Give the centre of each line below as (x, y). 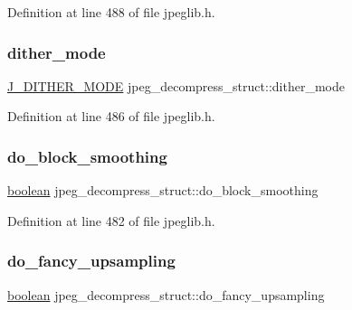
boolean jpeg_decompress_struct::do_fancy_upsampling (166, 294)
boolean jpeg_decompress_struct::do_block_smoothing (163, 190)
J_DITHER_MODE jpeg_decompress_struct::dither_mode (176, 85)
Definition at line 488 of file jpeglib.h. (111, 12)
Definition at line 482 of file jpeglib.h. (111, 220)
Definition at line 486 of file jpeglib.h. (111, 116)
